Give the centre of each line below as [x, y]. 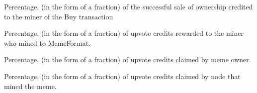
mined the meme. [30, 86]
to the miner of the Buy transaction [59, 16]
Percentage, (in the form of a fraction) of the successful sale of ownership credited [128, 6]
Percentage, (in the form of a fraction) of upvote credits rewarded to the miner [124, 33]
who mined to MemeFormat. [47, 43]
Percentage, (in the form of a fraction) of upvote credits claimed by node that [122, 76]
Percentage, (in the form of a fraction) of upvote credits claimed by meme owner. [128, 59]
